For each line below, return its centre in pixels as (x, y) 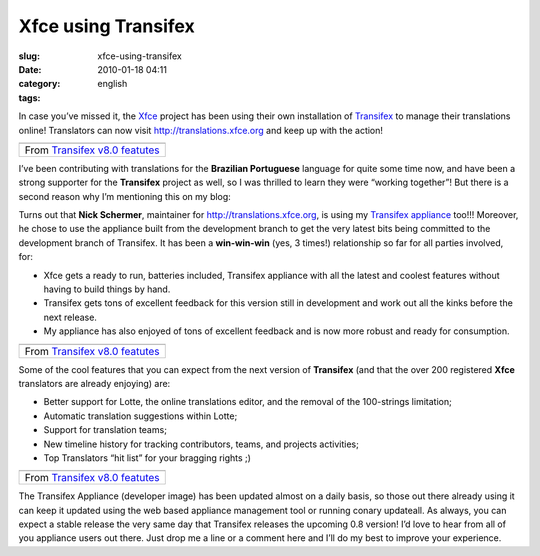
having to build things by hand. (107, 289)
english (112, 84)
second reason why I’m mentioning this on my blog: (125, 196)
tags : (29, 97)
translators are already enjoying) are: (94, 383)
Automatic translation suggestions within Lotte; (140, 416)
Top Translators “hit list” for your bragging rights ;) (147, 457)
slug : (29, 56)
